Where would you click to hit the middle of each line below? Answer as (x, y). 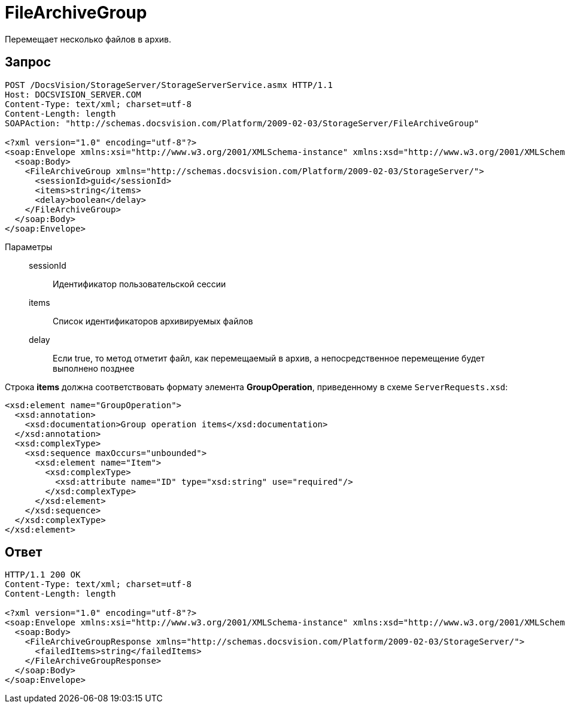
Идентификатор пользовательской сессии (139, 284)
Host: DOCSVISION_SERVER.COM (73, 94)
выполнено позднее (94, 368)
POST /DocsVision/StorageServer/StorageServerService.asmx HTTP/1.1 (169, 85)
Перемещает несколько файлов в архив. (88, 39)
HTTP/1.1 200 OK (43, 575)
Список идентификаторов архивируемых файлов (153, 321)
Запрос (28, 62)
